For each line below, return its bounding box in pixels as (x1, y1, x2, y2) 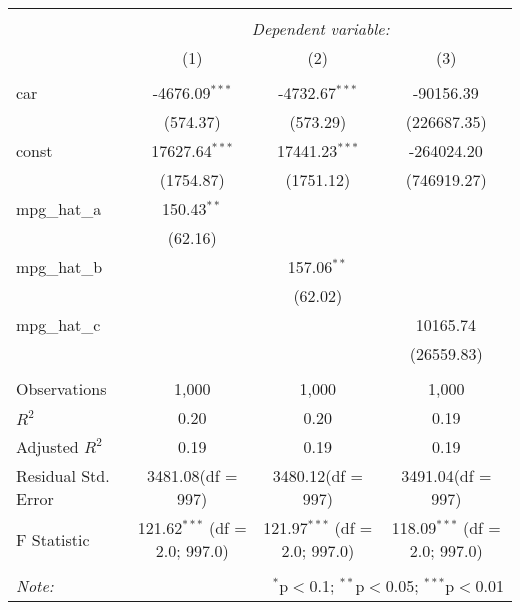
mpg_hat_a (16, 197, 102, 220)
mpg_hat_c (16, 313, 101, 336)
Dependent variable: (251, 17, 390, 40)
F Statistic (16, 527, 90, 551)
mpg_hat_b (16, 255, 103, 278)
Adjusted (16, 435, 79, 458)
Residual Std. (16, 464, 110, 487)
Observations (16, 377, 107, 400)
